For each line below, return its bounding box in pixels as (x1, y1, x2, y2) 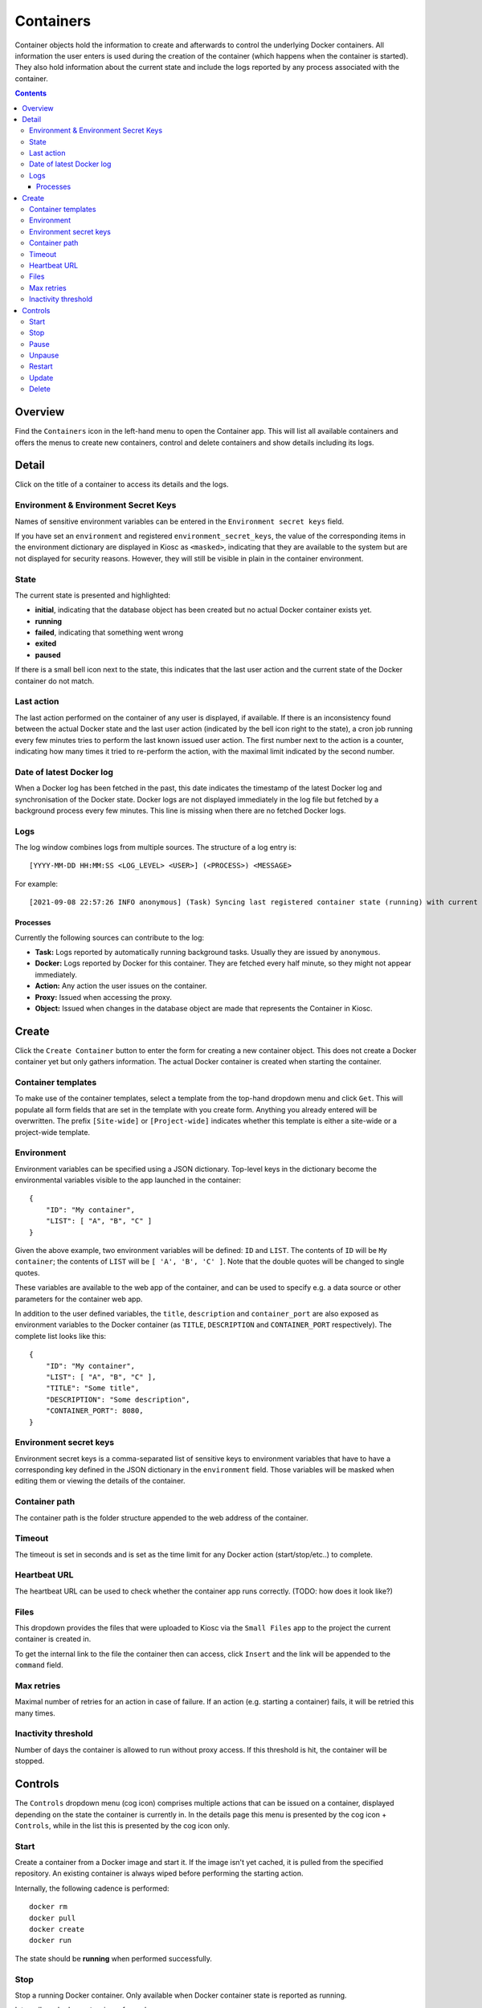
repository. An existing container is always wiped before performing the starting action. (14, 1868, 304, 1879)
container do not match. (14, 675, 95, 686)
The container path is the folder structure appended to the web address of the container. (14, 1512, 308, 1522)
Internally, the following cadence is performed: (14, 1884, 170, 1893)
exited (35, 639, 57, 648)
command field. (14, 1660, 63, 1670)
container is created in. (14, 1635, 92, 1644)
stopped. (14, 1756, 45, 1766)
